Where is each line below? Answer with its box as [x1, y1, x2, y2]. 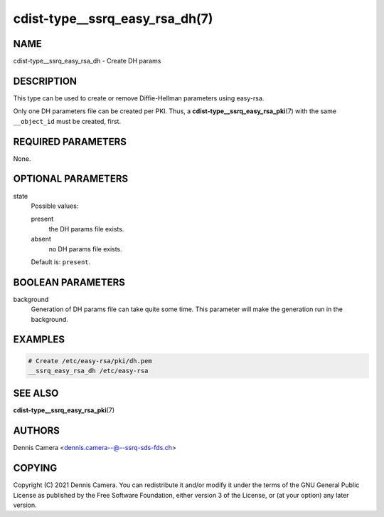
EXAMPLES [13, 333, 65, 345]
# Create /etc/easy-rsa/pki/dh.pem [28, 357, 152, 365]
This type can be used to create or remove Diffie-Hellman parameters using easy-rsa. [13, 93, 265, 103]
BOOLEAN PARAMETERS [13, 276, 126, 288]
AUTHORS [13, 424, 60, 437]
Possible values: [31, 202, 79, 210]
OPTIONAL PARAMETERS [13, 173, 129, 185]
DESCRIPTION [13, 75, 78, 87]
